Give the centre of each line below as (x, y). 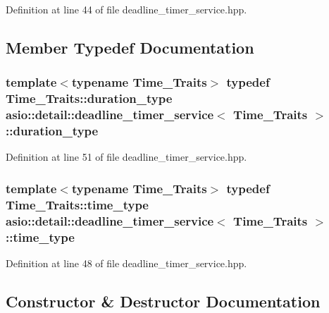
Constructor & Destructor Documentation (163, 301)
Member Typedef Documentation (130, 47)
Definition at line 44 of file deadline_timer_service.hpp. (126, 9)
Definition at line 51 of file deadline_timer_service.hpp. (126, 157)
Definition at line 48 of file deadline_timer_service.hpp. (126, 263)
